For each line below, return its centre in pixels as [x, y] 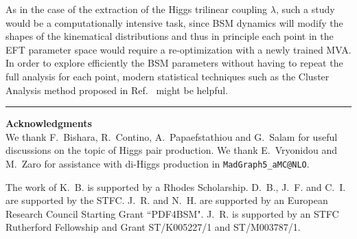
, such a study [305, 9]
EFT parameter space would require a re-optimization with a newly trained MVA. [178, 49]
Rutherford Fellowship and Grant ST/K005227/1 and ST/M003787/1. [153, 227]
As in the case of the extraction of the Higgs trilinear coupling [137, 9]
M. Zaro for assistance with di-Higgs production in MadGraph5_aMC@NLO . [158, 163]
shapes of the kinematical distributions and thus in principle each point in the [170, 36]
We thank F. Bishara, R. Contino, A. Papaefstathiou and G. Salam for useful [172, 136]
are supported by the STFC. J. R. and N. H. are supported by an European [167, 200]
